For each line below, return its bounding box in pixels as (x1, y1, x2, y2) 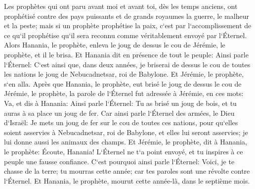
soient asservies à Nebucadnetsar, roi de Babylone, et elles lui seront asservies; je (4, 127, 248, 137)
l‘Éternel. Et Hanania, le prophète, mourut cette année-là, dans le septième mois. (4, 175, 250, 186)
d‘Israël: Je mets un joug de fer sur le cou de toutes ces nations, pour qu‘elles (4, 117, 238, 128)
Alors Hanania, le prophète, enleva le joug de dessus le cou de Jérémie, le (4, 40, 225, 50)
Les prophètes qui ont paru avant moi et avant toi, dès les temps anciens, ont (4, 1, 238, 11)
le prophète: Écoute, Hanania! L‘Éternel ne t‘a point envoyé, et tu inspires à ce (4, 146, 243, 156)
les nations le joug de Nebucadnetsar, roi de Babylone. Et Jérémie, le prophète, (4, 69, 244, 79)
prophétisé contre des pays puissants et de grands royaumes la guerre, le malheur (4, 10, 249, 21)
